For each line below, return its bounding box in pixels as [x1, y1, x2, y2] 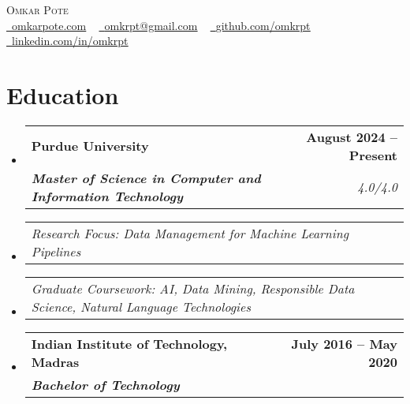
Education [6, 78, 119, 110]
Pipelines [31, 241, 81, 260]
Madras [31, 352, 80, 371]
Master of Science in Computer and [31, 168, 261, 187]
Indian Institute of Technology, [31, 334, 228, 353]
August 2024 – [306, 127, 397, 146]
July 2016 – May [291, 334, 397, 353]
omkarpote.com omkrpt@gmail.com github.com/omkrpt [12, 17, 311, 33]
